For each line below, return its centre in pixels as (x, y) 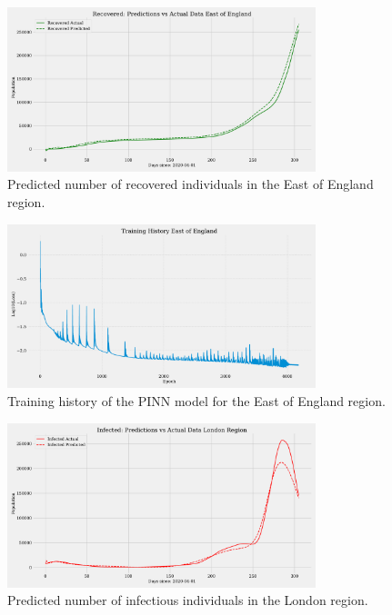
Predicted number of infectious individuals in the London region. (188, 600)
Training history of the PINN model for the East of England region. (196, 401)
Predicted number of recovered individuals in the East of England (191, 184)
